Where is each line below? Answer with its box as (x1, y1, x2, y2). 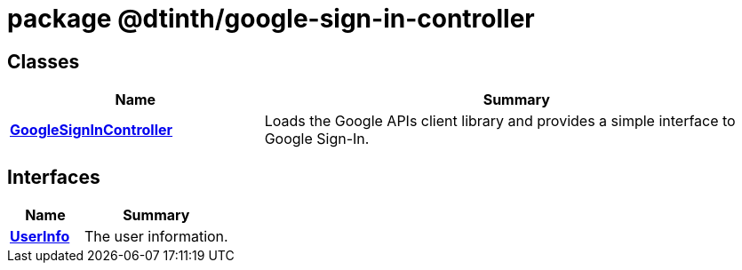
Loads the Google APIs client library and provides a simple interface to (264, 112, 736, 131)
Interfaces (7, 165, 100, 188)
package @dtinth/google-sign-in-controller (7, 4, 535, 34)
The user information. (84, 227, 228, 246)
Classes (7, 50, 80, 73)
